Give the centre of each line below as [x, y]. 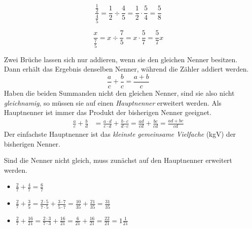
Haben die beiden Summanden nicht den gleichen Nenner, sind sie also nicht [119, 93]
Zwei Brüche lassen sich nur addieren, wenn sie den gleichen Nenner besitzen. [121, 59]
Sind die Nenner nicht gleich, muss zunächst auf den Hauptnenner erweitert [118, 160]
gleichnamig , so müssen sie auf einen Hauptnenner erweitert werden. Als [113, 102]
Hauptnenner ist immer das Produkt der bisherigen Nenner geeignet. [108, 112]
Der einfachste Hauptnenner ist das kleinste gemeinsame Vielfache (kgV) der [120, 134]
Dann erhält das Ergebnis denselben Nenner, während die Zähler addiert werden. [126, 69]
